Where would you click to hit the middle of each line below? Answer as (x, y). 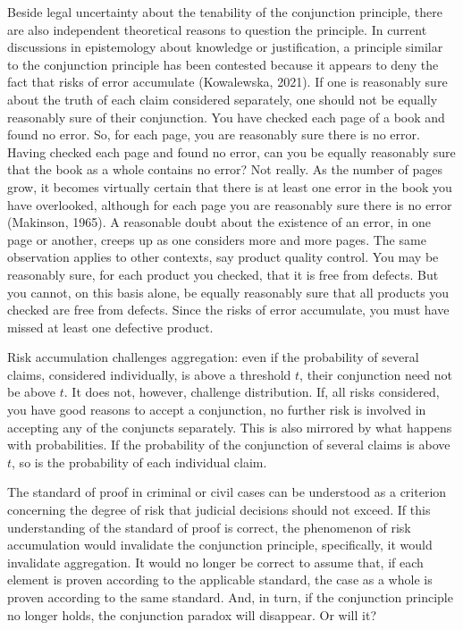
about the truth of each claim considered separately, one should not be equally (223, 99)
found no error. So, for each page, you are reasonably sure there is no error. (214, 134)
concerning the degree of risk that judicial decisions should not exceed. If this (219, 510)
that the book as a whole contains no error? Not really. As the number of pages (225, 169)
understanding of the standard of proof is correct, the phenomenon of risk (209, 527)
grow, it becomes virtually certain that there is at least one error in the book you (230, 186)
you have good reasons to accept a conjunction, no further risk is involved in (217, 410)
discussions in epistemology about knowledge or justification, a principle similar (225, 47)
